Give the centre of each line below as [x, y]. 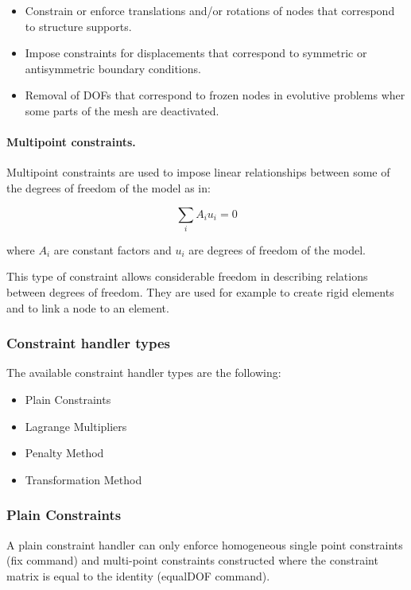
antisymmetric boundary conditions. [113, 68]
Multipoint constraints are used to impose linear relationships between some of [198, 172]
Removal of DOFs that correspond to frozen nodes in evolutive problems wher [215, 95]
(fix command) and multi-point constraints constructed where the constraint [192, 560]
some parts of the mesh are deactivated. [122, 110]
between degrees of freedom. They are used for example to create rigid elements [200, 292]
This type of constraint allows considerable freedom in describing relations [187, 276]
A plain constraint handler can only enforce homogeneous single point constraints [205, 544]
